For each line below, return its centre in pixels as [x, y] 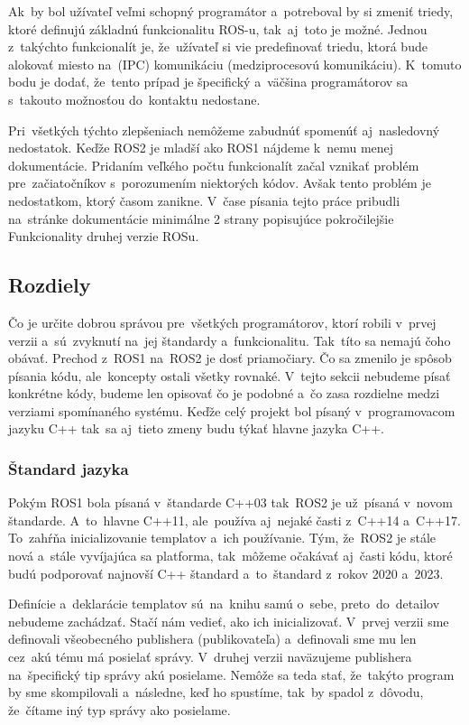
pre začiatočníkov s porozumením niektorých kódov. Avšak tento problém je [220, 183]
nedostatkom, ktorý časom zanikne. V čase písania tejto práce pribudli [204, 200]
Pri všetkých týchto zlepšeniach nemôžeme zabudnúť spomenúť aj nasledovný [224, 130]
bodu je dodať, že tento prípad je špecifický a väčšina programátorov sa [208, 82]
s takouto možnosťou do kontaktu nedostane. [134, 99]
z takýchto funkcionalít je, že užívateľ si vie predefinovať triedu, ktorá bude [218, 46]
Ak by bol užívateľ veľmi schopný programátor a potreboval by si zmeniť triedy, [231, 11]
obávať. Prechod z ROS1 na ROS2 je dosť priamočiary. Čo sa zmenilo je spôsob [230, 358]
